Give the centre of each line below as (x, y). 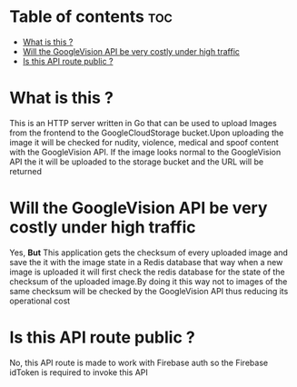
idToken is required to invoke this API (79, 372)
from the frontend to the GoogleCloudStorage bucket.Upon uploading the (147, 133)
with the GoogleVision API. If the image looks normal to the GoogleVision (145, 152)
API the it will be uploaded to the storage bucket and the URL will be (137, 162)
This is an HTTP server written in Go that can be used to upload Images (143, 123)
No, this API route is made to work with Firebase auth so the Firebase (139, 362)
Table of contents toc (91, 17)
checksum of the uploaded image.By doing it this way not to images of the (148, 281)
